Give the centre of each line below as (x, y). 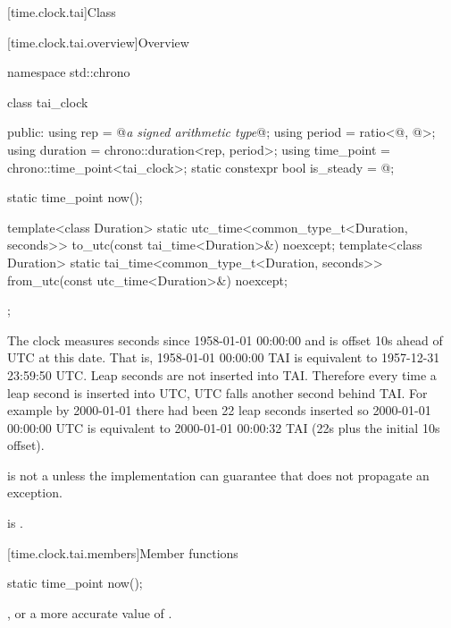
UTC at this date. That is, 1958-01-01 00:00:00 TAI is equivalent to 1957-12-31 (224, 357)
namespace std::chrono (69, 72)
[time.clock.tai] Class (62, 12)
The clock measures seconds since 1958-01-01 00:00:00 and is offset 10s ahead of (225, 339)
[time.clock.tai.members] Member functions (123, 552)
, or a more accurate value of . (90, 612)
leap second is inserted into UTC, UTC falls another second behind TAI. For (217, 392)
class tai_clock (48, 102)
